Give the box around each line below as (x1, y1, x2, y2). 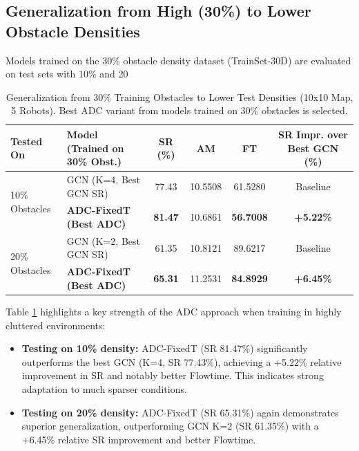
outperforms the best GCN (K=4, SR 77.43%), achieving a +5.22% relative (21, 354, 342, 369)
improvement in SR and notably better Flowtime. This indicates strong (21, 368, 324, 383)
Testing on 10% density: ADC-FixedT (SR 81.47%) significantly (21, 341, 308, 356)
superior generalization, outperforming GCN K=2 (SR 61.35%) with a (21, 418, 319, 433)
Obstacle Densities (6, 20, 140, 42)
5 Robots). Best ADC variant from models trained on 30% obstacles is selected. (11, 103, 348, 118)
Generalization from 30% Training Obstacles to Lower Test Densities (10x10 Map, (6, 89, 353, 104)
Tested (10, 134, 43, 148)
